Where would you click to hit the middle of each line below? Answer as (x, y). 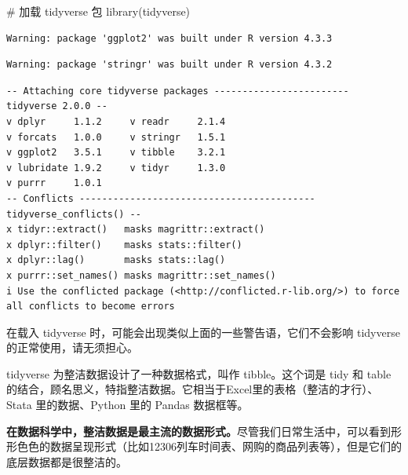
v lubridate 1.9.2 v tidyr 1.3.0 (116, 168)
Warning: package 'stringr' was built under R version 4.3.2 (169, 65)
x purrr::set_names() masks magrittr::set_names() (141, 275)
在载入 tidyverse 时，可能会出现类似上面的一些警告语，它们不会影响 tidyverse (203, 332)
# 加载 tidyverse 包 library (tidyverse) (98, 11)
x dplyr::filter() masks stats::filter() (124, 245)
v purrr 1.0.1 (54, 183)
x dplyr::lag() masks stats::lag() (116, 260)
